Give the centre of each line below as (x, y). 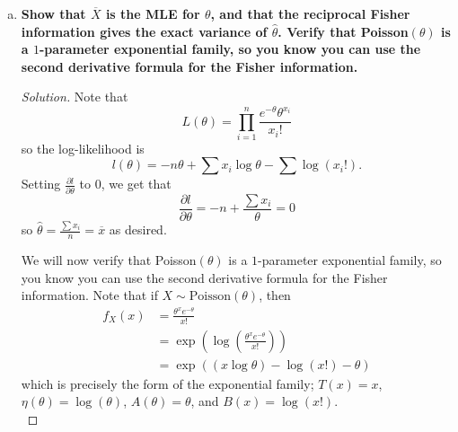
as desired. (138, 229)
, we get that (136, 184)
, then (275, 295)
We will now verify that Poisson (109, 259)
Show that (53, 13)
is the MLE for (153, 13)
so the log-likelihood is (83, 148)
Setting (41, 184)
